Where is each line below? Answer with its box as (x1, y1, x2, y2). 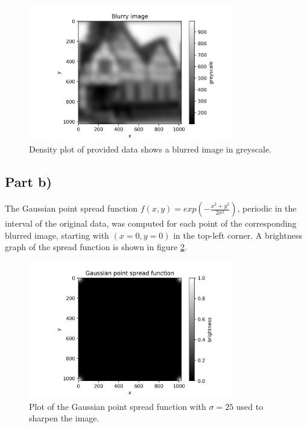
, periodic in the (237, 202, 297, 215)
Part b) (5, 172, 52, 191)
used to (236, 400, 264, 412)
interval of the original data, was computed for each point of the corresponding (5, 217, 297, 230)
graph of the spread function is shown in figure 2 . (5, 241, 187, 253)
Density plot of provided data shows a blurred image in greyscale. (29, 143, 271, 156)
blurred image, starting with (5, 228, 109, 241)
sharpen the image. (29, 412, 100, 424)
